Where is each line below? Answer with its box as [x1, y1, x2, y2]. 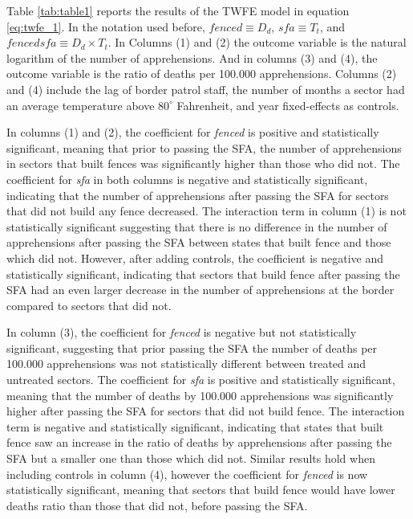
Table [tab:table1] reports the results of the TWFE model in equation [6, 2, 350, 18]
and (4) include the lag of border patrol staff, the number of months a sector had [6, 80, 405, 97]
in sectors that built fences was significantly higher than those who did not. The [6, 155, 400, 172]
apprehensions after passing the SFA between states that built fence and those [6, 234, 391, 251]
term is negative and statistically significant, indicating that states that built [6, 418, 384, 435]
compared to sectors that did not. [6, 296, 172, 313]
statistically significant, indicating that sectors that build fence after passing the [6, 265, 400, 282]
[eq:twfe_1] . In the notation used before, [6, 18, 205, 35]
